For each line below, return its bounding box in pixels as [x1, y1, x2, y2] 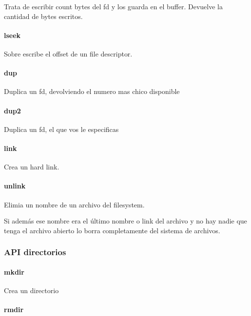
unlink [4, 181, 26, 191]
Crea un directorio [4, 285, 59, 295]
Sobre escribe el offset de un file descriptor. [4, 48, 133, 58]
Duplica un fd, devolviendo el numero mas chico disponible [4, 86, 180, 96]
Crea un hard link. [4, 162, 59, 172]
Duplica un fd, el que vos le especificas [4, 124, 119, 134]
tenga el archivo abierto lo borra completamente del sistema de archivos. [4, 225, 220, 235]
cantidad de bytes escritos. [4, 11, 83, 21]
